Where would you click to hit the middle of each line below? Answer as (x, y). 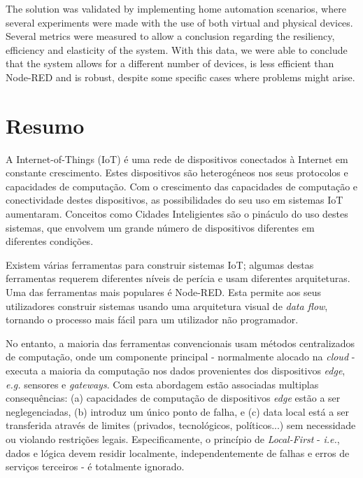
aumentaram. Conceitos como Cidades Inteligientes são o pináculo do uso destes (177, 214)
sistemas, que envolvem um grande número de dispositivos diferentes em (160, 227)
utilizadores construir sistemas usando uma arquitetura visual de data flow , (167, 305)
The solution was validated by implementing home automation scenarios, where (176, 8)
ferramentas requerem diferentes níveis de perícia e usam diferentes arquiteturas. (178, 278)
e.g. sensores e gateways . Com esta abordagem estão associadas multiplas (162, 384)
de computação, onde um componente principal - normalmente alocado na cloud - (180, 357)
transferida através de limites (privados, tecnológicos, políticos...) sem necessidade (181, 425)
